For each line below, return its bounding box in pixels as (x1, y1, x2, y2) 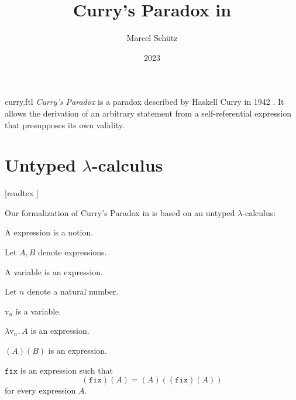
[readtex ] (5, 187, 39, 199)
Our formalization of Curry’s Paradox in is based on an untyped (5, 206, 235, 218)
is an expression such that (20, 364, 113, 376)
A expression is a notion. (5, 226, 94, 238)
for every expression (5, 384, 76, 396)
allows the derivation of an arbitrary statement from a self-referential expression (5, 107, 291, 119)
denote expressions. (38, 246, 107, 258)
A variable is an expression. (5, 265, 103, 278)
